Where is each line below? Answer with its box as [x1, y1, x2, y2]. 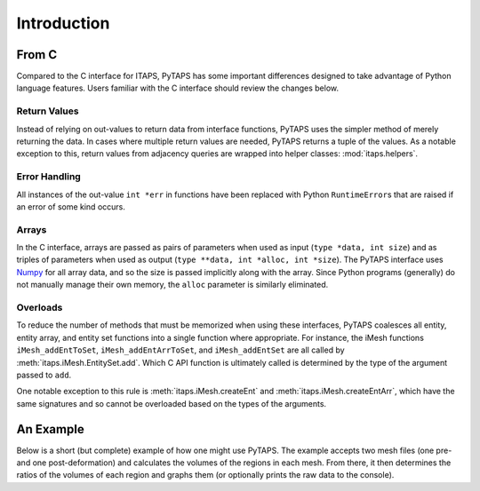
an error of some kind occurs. [16, 201, 126, 212]
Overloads [16, 301, 63, 313]
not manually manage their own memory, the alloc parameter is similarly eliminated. [16, 280, 329, 290]
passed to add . [16, 369, 72, 380]
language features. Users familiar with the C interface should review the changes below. [16, 83, 340, 93]
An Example [16, 422, 84, 437]
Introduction [16, 13, 110, 33]
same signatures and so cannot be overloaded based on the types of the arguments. [16, 398, 327, 408]
